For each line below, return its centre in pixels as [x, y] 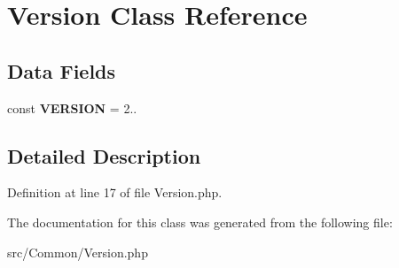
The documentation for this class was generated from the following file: [200, 222]
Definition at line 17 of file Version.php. [115, 192]
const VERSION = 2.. [72, 107]
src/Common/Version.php [78, 252]
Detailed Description [104, 155]
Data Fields [62, 70]
